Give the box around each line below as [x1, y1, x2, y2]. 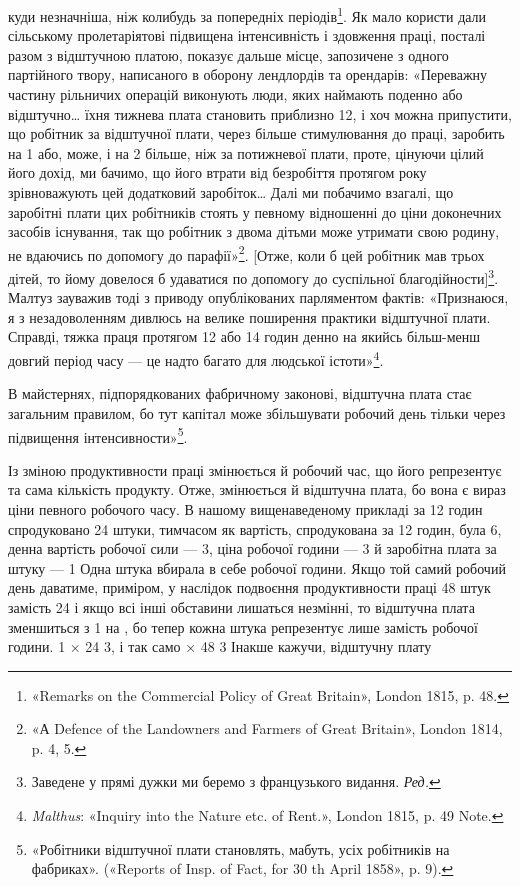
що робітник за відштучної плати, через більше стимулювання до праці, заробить [8, 123, 505, 144]
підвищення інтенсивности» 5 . [8, 423, 188, 447]
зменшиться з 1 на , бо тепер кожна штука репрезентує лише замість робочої [8, 616, 478, 637]
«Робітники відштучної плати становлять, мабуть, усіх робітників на [31, 838, 450, 859]
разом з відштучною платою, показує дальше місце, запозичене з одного [8, 44, 449, 65]
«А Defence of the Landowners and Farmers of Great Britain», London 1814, [31, 718, 503, 739]
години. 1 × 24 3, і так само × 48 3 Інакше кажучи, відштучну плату [8, 636, 432, 657]
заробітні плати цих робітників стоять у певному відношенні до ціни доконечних [8, 201, 502, 222]
